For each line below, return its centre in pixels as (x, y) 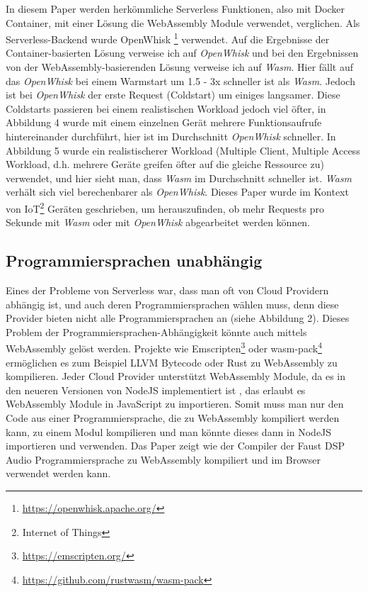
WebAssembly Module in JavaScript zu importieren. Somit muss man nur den (175, 404)
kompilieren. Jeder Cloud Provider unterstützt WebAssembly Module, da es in (176, 376)
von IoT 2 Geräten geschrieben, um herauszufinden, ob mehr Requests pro (165, 207)
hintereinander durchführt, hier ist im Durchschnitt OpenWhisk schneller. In (171, 136)
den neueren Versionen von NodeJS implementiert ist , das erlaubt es (156, 390)
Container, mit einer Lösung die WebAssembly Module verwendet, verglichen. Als (183, 22)
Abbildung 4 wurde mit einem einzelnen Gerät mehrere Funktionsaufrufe (164, 122)
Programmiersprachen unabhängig (134, 261)
